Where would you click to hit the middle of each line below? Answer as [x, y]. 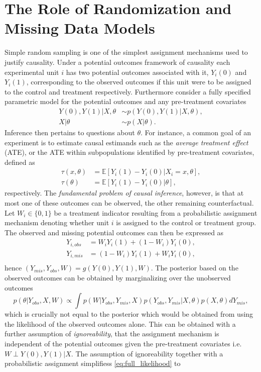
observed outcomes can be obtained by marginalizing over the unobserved [118, 277]
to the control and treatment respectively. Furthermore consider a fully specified [128, 91]
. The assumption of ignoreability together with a [147, 353]
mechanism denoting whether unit [57, 222]
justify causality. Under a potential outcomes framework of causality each [117, 62]
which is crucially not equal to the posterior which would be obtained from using [129, 314]
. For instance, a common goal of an [195, 132]
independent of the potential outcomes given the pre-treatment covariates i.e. [123, 343]
